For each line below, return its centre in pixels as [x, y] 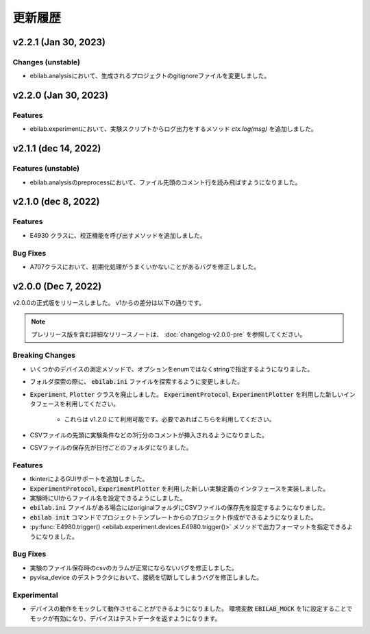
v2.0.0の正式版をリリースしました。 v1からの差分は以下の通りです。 [109, 302]
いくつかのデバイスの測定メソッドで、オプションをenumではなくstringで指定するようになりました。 [172, 369]
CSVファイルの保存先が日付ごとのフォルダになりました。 [111, 448]
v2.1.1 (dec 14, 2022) [57, 148]
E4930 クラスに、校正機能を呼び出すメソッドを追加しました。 [118, 235]
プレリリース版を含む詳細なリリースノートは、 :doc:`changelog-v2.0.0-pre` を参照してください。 [169, 334]
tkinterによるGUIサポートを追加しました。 [89, 479]
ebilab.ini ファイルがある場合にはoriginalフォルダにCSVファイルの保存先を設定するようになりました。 [179, 508]
